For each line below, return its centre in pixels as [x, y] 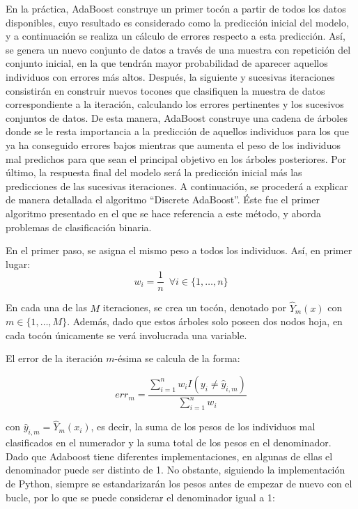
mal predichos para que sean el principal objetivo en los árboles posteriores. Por [176, 158]
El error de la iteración [54, 358]
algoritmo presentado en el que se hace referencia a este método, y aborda [164, 213]
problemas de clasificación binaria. [79, 227]
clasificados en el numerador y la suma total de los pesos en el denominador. [169, 443]
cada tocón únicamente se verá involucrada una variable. [126, 335]
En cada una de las [46, 307]
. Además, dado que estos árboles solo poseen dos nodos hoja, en [205, 321]
